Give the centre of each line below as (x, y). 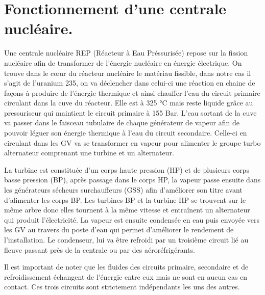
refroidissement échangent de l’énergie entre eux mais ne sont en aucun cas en (126, 276)
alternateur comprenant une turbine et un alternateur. (89, 153)
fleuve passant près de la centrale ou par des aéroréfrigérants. (100, 249)
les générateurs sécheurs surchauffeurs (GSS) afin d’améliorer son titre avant (123, 190)
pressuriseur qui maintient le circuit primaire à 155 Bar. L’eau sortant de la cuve (130, 112)
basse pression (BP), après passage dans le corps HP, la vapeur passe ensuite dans (132, 180)
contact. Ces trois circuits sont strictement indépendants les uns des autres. (122, 287)
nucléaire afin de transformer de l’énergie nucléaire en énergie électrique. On (123, 62)
